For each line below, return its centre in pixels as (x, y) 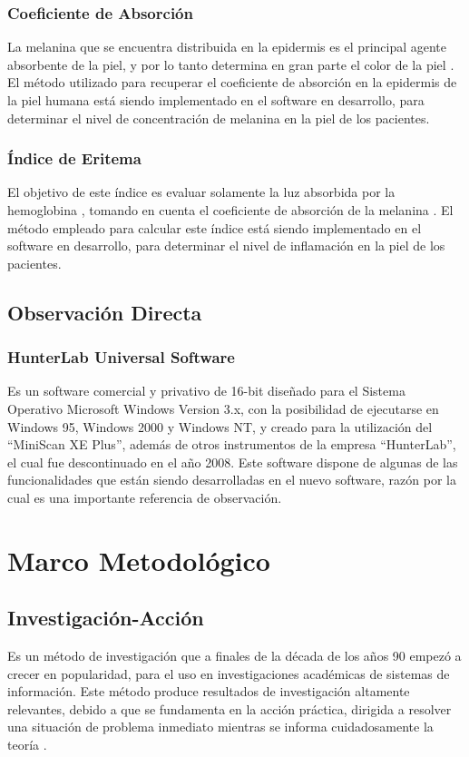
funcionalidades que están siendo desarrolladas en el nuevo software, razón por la (232, 480)
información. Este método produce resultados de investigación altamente (209, 691)
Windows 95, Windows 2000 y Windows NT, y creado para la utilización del (220, 426)
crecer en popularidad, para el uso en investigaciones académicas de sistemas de (229, 673)
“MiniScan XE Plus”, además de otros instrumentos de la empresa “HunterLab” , (232, 444)
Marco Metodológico (139, 560)
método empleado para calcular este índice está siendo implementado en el (215, 227)
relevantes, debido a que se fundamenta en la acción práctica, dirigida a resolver (230, 708)
